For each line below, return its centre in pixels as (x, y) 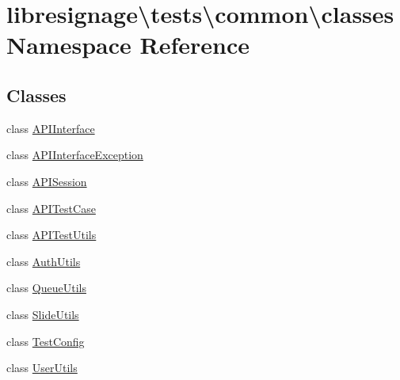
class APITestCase (51, 208)
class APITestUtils (51, 235)
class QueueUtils (46, 288)
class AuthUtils (44, 261)
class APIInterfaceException (75, 155)
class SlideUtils (43, 314)
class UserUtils (42, 368)
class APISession (47, 181)
